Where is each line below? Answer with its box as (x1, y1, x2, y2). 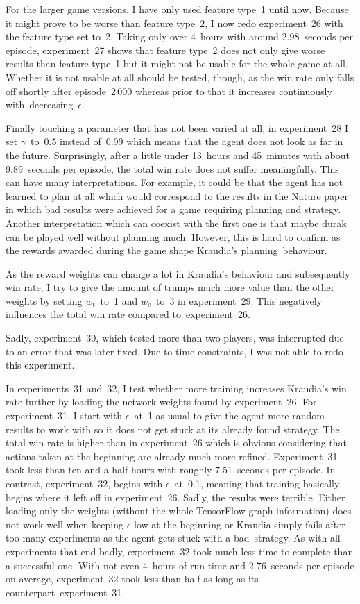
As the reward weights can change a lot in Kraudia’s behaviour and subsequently (6, 266, 350, 280)
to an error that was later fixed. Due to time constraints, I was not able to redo (6, 344, 343, 358)
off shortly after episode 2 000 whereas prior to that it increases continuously (6, 83, 332, 98)
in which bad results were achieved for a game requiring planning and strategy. (6, 202, 341, 217)
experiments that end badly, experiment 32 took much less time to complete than (6, 544, 354, 558)
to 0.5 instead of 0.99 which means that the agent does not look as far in (31, 134, 343, 149)
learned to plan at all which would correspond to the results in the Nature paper (6, 188, 348, 203)
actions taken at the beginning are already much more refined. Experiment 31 (6, 448, 338, 463)
